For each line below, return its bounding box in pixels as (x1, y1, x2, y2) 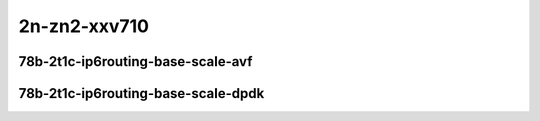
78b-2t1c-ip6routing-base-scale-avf (18, 53, 253, 70)
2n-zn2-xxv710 (18, 15, 150, 37)
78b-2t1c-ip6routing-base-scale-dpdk (18, 85, 265, 102)
